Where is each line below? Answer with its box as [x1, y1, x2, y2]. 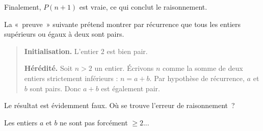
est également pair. [101, 83, 160, 93]
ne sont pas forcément [60, 117, 128, 127]
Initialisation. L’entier [24, 45, 99, 56]
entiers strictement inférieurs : [24, 72, 118, 83]
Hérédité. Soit [24, 63, 73, 73]
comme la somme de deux [163, 63, 243, 73]
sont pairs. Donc [30, 83, 81, 93]
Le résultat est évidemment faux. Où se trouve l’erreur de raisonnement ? [4, 100, 235, 111]
